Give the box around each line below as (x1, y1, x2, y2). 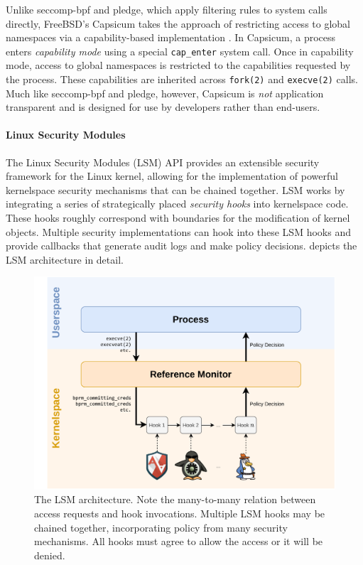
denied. (34, 547, 65, 562)
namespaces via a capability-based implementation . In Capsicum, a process (6, 30, 336, 45)
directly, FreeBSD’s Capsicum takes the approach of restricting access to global (6, 16, 350, 31)
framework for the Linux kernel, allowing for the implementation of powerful (6, 168, 338, 183)
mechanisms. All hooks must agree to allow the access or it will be (34, 534, 323, 549)
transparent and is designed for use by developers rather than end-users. (6, 99, 320, 114)
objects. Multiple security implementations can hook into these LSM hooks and (6, 224, 351, 239)
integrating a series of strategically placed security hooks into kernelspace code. (6, 196, 349, 211)
